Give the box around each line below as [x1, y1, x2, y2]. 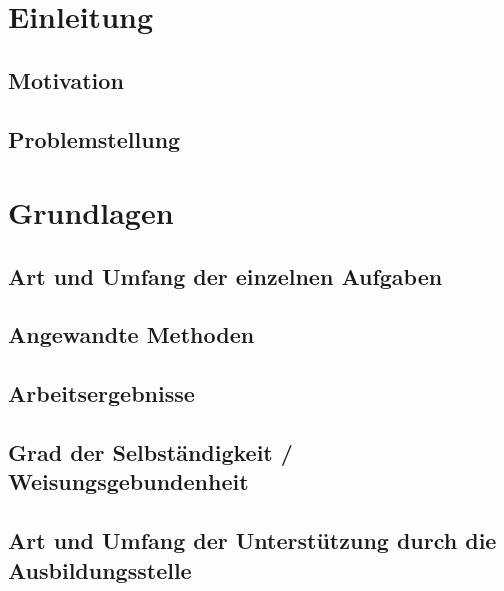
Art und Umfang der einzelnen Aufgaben [8, 260, 443, 291]
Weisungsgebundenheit [8, 466, 249, 497]
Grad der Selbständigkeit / [8, 437, 293, 468]
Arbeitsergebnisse [8, 378, 195, 409]
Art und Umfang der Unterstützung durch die [8, 525, 497, 556]
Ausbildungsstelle [8, 554, 192, 585]
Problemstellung [8, 123, 181, 154]
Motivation [8, 64, 124, 95]
